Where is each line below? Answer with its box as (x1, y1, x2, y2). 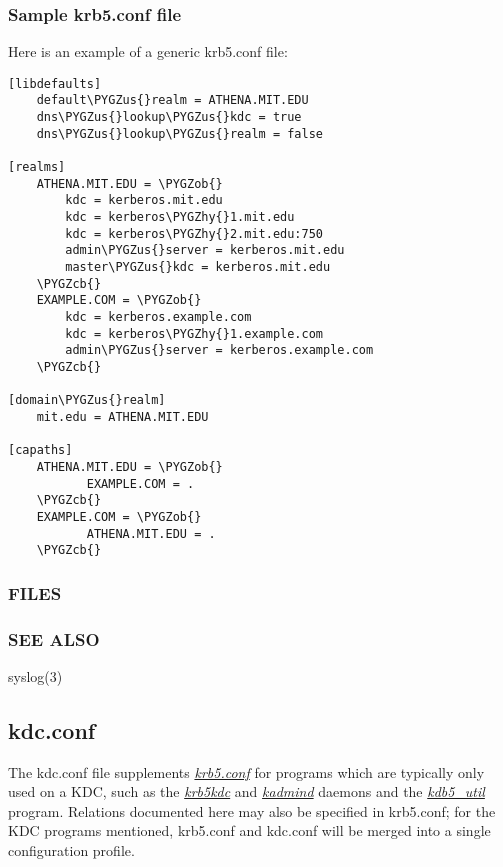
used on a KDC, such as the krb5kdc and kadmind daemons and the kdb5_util (8, 781, 485, 802)
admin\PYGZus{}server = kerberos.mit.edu (65, 243, 345, 258)
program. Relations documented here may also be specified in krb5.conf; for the (8, 800, 496, 821)
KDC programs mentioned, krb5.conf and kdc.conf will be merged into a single (8, 820, 491, 841)
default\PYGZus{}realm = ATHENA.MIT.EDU (36, 93, 309, 108)
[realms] (8, 160, 66, 175)
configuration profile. (8, 840, 135, 861)
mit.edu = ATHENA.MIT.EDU (36, 409, 209, 424)
